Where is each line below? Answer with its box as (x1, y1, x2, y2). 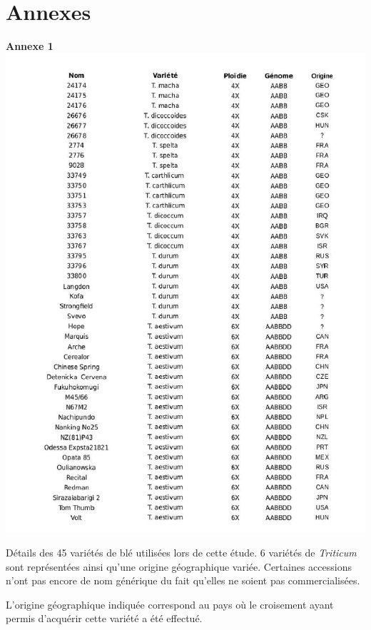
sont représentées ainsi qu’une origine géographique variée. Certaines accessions (6, 559, 352, 574)
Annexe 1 (6, 38, 54, 53)
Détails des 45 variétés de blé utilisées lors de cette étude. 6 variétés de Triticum (6, 544, 357, 559)
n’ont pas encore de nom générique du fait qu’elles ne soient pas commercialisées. (6, 573, 360, 588)
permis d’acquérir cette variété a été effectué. (6, 611, 203, 626)
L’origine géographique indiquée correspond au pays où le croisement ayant (6, 596, 334, 611)
